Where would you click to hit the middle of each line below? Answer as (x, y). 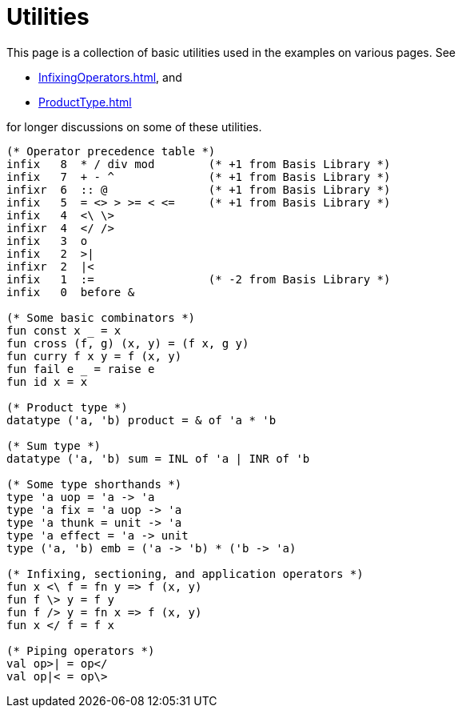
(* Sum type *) (54, 445)
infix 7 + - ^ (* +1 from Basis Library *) (199, 176)
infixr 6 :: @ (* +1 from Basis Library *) (199, 189)
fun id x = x (47, 381)
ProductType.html (85, 102)
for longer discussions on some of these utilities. (134, 126)
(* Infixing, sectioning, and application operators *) (185, 574)
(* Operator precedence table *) (111, 151)
